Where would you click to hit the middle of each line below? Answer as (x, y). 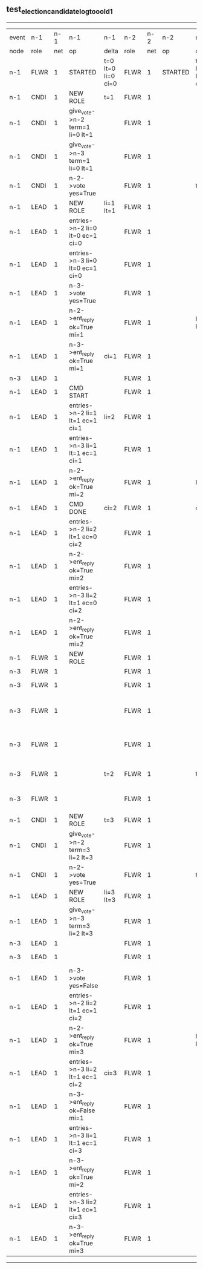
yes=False (84, 986)
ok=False (82, 1110)
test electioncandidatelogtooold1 (60, 10)
